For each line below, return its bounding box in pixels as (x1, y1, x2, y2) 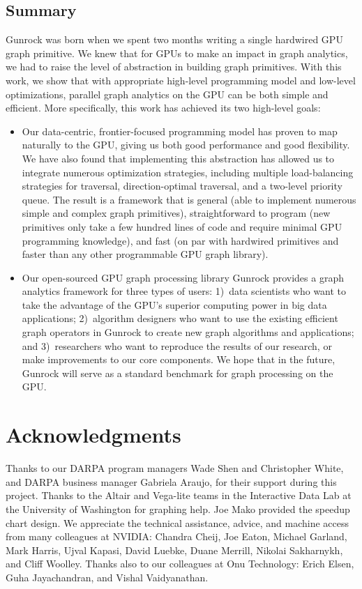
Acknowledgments (6, 420, 181, 449)
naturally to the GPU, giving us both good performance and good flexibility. (22, 137, 350, 152)
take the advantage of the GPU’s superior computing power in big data (22, 297, 327, 312)
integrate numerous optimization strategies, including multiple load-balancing (22, 165, 354, 179)
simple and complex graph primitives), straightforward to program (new (22, 206, 331, 220)
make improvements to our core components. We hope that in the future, (22, 352, 335, 367)
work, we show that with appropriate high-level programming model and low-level (6, 72, 356, 87)
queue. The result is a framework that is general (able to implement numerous (22, 192, 356, 206)
